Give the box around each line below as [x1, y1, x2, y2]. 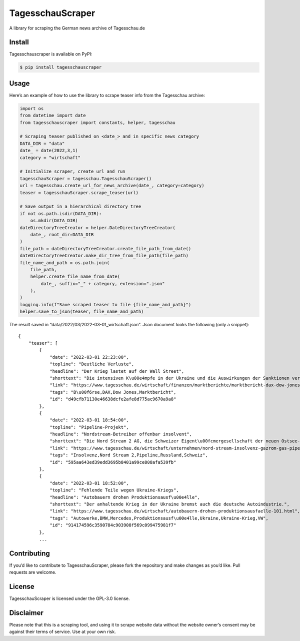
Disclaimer [9, 608, 43, 617]
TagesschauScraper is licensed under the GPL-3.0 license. [9, 595, 130, 601]
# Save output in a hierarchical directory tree [19, 204, 141, 210]
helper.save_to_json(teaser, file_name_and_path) [19, 309, 144, 315]
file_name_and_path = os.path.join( [19, 260, 110, 265]
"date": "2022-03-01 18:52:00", [49, 480, 129, 486]
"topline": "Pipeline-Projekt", [49, 424, 129, 430]
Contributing [9, 549, 50, 557]
